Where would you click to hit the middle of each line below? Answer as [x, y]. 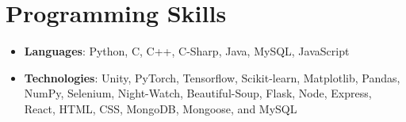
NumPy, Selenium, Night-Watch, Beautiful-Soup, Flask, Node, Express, [198, 93]
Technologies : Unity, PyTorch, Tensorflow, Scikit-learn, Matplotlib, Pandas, [212, 77]
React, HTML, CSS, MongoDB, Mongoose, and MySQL [161, 108]
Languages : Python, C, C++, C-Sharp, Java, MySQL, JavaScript [187, 51]
